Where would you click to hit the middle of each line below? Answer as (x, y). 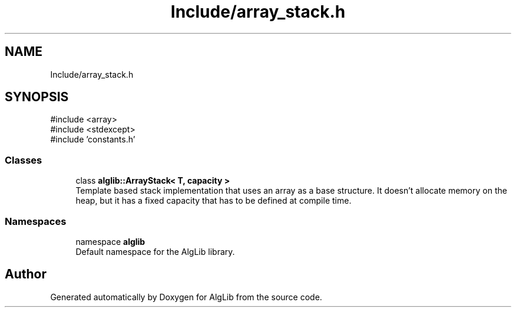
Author (26, 274)
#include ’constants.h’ (93, 140)
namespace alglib (110, 241)
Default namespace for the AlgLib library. (155, 251)
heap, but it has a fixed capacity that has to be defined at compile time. (214, 201)
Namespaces (36, 221)
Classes (24, 160)
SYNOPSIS (37, 97)
